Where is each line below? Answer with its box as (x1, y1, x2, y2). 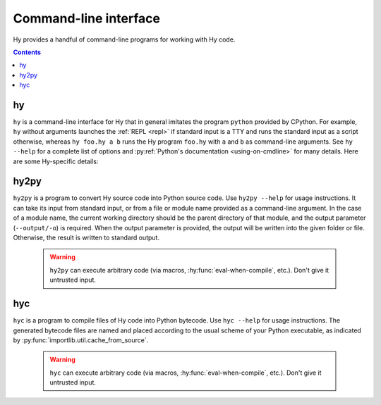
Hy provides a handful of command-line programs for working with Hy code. (13, 35, 236, 44)
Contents (13, 48, 42, 56)
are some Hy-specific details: (13, 157, 99, 166)
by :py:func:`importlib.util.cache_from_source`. (13, 335, 149, 344)
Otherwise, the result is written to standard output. (13, 233, 160, 242)
